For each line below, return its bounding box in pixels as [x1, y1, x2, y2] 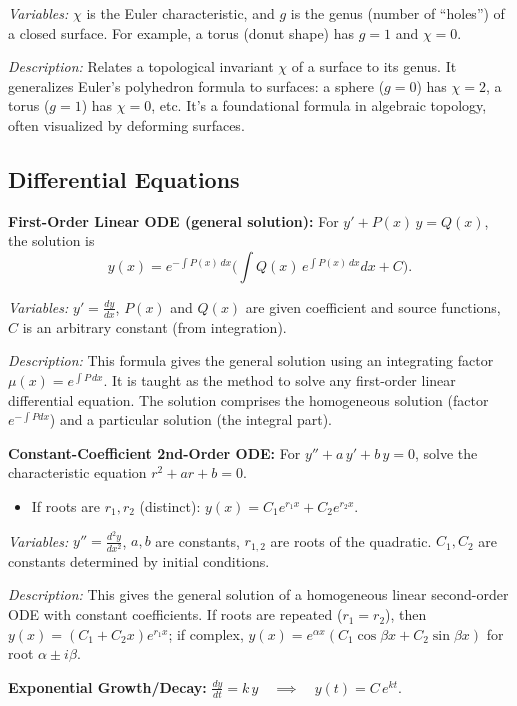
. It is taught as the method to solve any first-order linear [103, 369, 456, 390]
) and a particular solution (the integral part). [49, 409, 333, 430]
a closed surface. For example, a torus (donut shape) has [8, 22, 355, 43]
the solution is [8, 230, 95, 251]
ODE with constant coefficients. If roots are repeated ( [8, 604, 343, 625]
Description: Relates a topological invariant [8, 56, 274, 77]
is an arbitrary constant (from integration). [22, 316, 287, 337]
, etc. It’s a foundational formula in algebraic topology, [151, 95, 487, 116]
